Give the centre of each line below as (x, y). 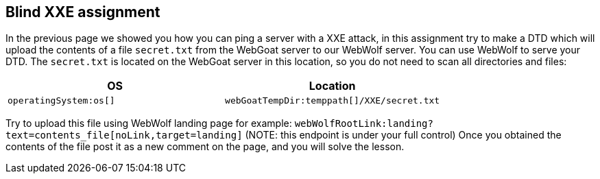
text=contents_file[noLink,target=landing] (124, 135)
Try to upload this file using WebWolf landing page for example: (149, 123)
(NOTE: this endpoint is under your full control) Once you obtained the (403, 135)
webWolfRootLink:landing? (364, 124)
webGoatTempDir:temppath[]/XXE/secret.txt (333, 101)
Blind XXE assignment (83, 12)
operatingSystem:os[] (61, 101)
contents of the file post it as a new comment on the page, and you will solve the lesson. (205, 147)
